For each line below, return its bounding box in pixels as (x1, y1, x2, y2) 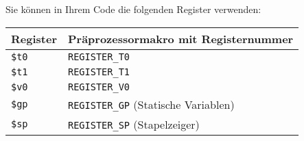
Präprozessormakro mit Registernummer (67, 30, 294, 47)
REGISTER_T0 (67, 51, 130, 62)
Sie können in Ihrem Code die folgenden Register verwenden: (5, 2, 261, 16)
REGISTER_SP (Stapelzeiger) (67, 116, 200, 132)
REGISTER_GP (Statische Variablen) (67, 96, 235, 112)
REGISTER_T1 (67, 66, 130, 77)
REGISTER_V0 (67, 81, 130, 92)
